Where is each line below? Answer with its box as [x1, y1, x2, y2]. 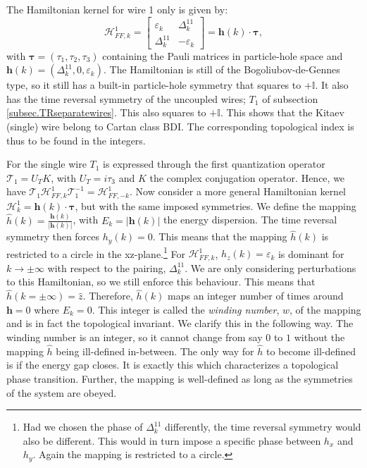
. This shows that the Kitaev [220, 105, 344, 120]
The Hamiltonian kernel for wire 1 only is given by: [6, 2, 228, 16]
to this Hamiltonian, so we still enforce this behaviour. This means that [6, 274, 316, 289]
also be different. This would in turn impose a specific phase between [23, 433, 321, 448]
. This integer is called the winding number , [92, 302, 280, 316]
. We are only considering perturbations [185, 260, 356, 275]
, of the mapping [290, 302, 361, 316]
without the [294, 329, 345, 344]
